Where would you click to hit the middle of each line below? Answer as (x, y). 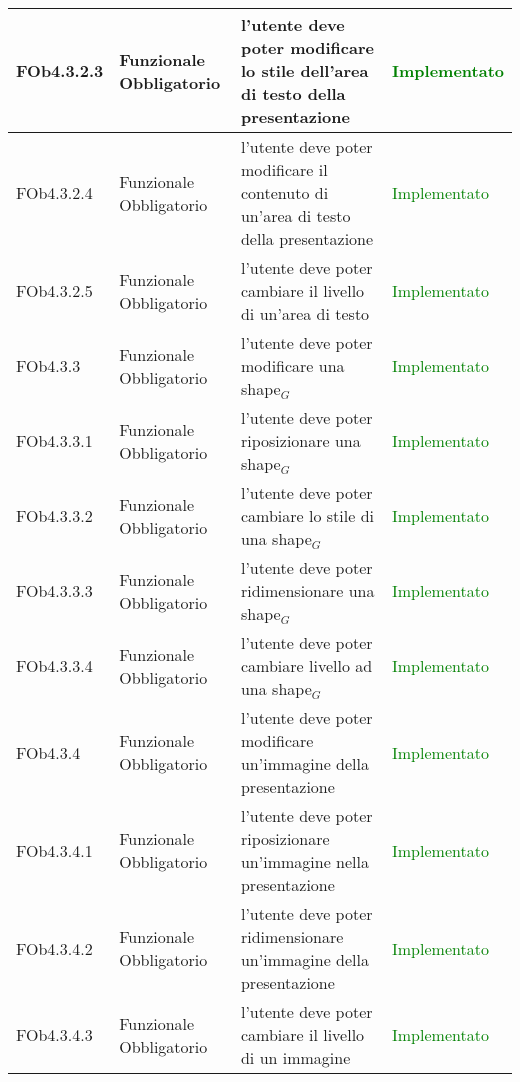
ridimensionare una (307, 590)
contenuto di (284, 192)
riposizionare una (300, 440)
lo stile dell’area (304, 70)
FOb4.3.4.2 (54, 948)
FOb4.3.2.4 (54, 192)
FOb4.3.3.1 (54, 440)
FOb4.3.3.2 (54, 515)
